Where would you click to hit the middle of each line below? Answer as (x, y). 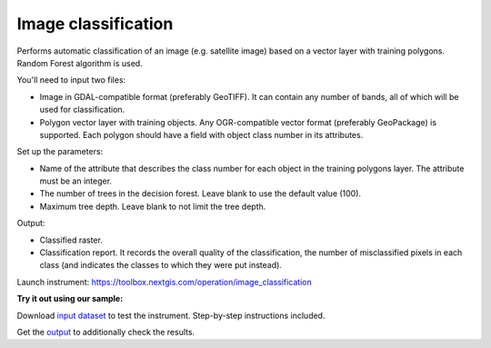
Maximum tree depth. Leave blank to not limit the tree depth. (153, 206)
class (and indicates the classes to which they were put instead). (160, 265)
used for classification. (82, 110)
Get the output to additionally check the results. (106, 332)
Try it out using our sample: (70, 299)
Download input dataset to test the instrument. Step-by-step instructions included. (171, 315)
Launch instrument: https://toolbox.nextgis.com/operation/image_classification (165, 282)
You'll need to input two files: (71, 80)
